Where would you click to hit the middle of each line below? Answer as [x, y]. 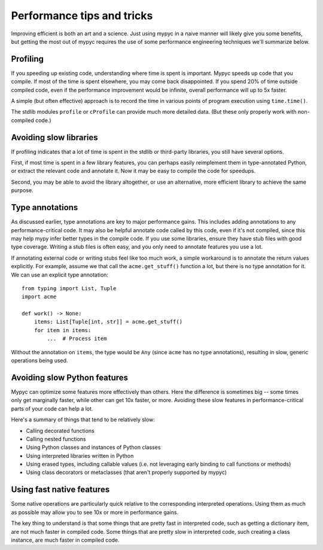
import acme [39, 297]
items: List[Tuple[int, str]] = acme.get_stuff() [108, 322]
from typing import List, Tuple [69, 288]
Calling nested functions [56, 439]
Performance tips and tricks [82, 16]
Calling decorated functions [60, 430]
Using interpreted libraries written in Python [80, 455]
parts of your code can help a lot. [52, 408]
